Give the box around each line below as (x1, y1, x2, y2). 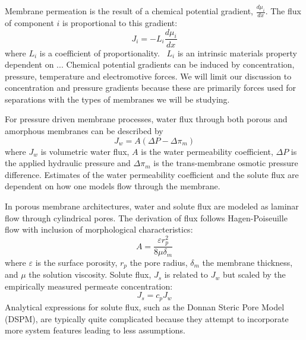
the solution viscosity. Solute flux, (29, 268, 152, 281)
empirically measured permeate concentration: (5, 279, 173, 292)
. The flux (265, 5, 301, 17)
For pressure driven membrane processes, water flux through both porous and (5, 113, 288, 125)
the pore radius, (130, 256, 188, 268)
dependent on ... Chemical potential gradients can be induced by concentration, (5, 58, 295, 71)
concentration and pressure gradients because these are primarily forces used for (5, 81, 296, 94)
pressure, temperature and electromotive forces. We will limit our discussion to (5, 69, 292, 82)
